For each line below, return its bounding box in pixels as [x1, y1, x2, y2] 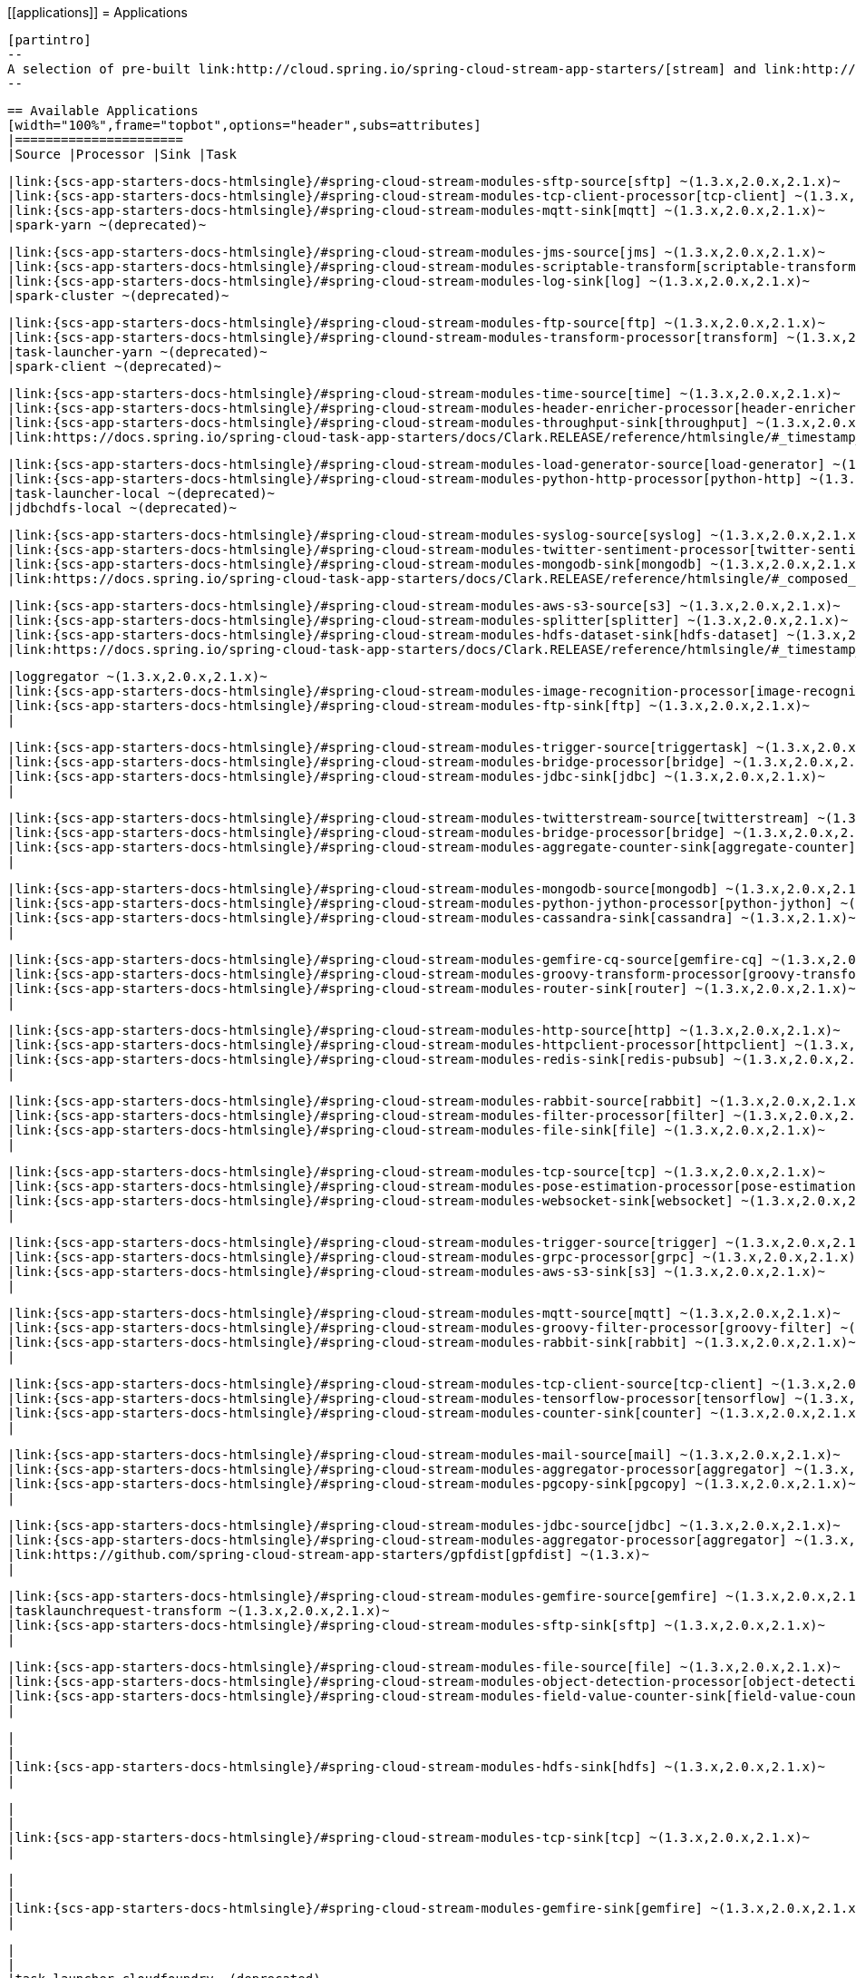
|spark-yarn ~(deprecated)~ [7, 218, 207, 232]
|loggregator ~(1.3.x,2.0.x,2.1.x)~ [7, 669, 267, 684]
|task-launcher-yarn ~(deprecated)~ [7, 345, 267, 359]
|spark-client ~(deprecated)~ [7, 359, 222, 374]
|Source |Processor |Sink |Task [7, 147, 237, 161]
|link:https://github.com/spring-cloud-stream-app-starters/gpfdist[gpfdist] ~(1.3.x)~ [7, 1547, 650, 1562]
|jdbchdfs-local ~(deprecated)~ [7, 501, 237, 515]
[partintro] [7, 33, 92, 47]
